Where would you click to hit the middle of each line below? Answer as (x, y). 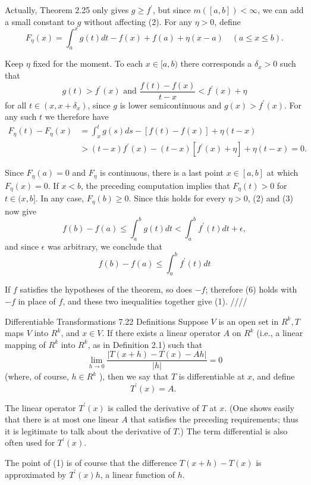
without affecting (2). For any (138, 21)
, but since (172, 10)
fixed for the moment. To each (88, 63)
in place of (37, 301)
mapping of (25, 344)
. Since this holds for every (177, 198)
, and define (274, 376)
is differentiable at (212, 376)
